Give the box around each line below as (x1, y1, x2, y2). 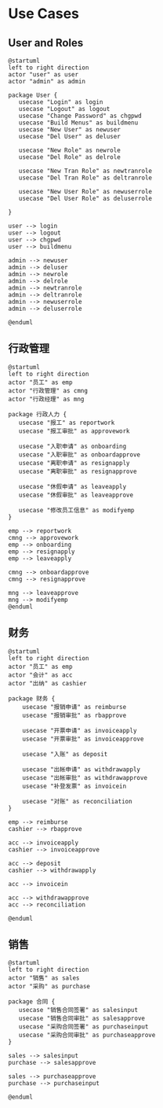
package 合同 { (8, 998, 56, 1006)
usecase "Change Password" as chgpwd (18, 112, 143, 120)
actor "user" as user (8, 71, 79, 79)
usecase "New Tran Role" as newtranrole (18, 167, 153, 175)
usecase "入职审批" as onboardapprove (18, 450, 141, 459)
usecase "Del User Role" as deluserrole (18, 194, 153, 202)
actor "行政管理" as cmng (8, 386, 89, 394)
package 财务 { (8, 694, 56, 703)
